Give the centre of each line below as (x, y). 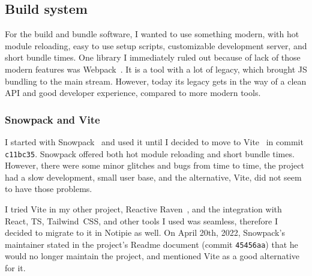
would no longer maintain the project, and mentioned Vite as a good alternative (152, 256)
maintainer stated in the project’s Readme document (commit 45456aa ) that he (151, 244)
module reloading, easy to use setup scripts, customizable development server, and (156, 45)
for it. (15, 268)
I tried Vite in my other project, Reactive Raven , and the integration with (143, 209)
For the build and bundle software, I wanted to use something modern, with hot (152, 34)
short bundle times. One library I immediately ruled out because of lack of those (153, 57)
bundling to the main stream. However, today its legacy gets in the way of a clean (156, 81)
